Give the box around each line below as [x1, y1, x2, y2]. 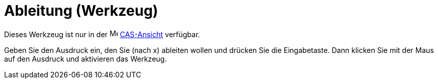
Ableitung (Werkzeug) [4, 2, 158, 19]
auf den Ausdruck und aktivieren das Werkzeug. [4, 54, 167, 63]
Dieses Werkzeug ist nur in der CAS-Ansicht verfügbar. [4, 30, 200, 39]
